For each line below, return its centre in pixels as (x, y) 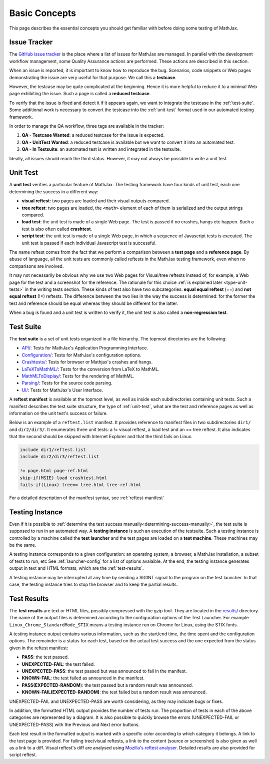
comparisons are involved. (36, 266)
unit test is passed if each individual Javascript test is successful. (89, 243)
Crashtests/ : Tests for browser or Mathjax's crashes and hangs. (87, 362)
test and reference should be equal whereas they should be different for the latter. (94, 303)
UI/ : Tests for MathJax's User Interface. (62, 390)
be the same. (23, 545)
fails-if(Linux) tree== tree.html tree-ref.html (80, 485)
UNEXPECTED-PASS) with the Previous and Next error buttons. (74, 724)
